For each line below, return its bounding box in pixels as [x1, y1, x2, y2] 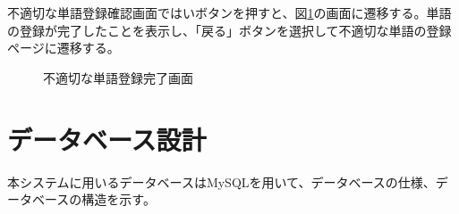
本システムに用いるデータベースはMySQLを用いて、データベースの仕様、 [7, 172, 436, 191]
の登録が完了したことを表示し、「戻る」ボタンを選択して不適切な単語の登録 [7, 21, 452, 39]
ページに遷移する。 [7, 38, 120, 57]
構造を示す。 [81, 190, 156, 209]
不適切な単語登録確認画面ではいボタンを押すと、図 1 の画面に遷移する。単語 [7, 4, 452, 21]
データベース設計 [7, 120, 207, 157]
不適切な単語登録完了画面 [43, 68, 193, 86]
